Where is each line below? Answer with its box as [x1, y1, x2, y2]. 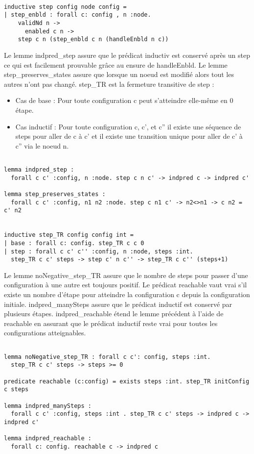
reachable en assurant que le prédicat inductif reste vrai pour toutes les [4, 318, 218, 328]
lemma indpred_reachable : [4, 435, 92, 442]
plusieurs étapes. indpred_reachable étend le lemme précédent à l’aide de [4, 308, 224, 319]
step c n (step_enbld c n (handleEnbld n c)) [18, 36, 169, 43]
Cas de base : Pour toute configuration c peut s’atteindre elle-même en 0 [15, 95, 233, 105]
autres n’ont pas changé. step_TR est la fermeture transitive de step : [4, 78, 214, 89]
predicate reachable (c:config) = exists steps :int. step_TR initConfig [4, 378, 250, 385]
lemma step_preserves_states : [4, 190, 106, 198]
